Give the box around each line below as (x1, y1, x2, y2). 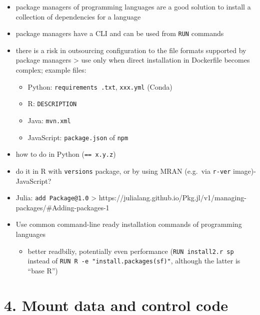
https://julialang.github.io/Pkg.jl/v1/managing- (98, 192, 246, 203)
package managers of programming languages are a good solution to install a (15, 2, 251, 12)
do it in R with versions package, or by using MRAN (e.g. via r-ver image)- (15, 165, 256, 176)
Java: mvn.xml (27, 115, 71, 125)
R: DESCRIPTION (27, 98, 77, 109)
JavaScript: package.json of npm (27, 132, 128, 142)
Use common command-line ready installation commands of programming (15, 219, 242, 229)
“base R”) (27, 265, 58, 275)
